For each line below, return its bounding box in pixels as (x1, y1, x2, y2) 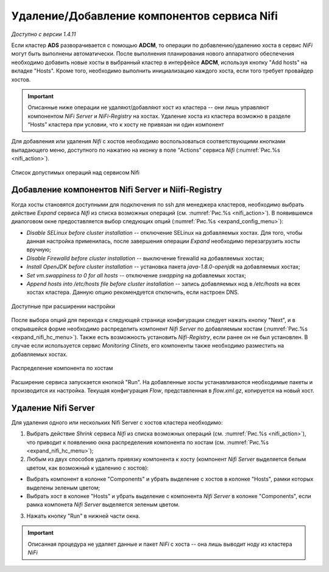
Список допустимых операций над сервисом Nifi (11, 168, 140, 176)
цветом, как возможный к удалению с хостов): (26, 464, 149, 471)
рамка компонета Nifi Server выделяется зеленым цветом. (26, 501, 180, 509)
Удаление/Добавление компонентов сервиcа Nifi (11, 9, 278, 23)
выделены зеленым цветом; (26, 484, 101, 491)
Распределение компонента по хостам (11, 365, 113, 372)
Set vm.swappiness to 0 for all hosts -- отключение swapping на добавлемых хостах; (26, 271, 247, 279)
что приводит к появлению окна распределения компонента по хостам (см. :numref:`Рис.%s (26, 438, 269, 446)
